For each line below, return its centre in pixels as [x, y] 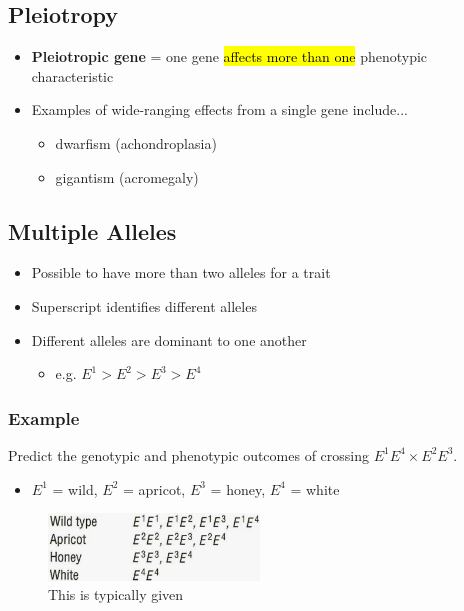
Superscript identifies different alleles [144, 305]
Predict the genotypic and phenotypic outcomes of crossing [189, 454]
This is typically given [116, 594]
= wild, [75, 488]
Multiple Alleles [92, 230]
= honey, [238, 488]
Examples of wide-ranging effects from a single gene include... [219, 109]
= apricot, [154, 488]
